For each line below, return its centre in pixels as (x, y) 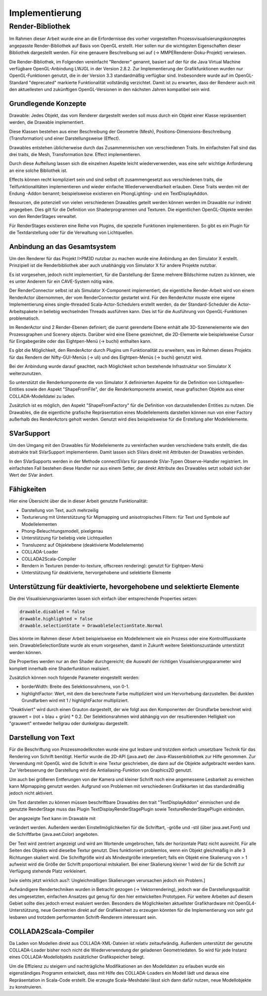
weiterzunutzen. (25, 373)
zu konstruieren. (26, 987)
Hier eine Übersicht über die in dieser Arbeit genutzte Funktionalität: (79, 501)
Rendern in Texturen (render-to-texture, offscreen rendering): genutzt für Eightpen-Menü (112, 565)
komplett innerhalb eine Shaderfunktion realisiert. (60, 668)
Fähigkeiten (28, 489)
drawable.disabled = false (52, 612)
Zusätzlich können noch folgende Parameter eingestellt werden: (74, 677)
